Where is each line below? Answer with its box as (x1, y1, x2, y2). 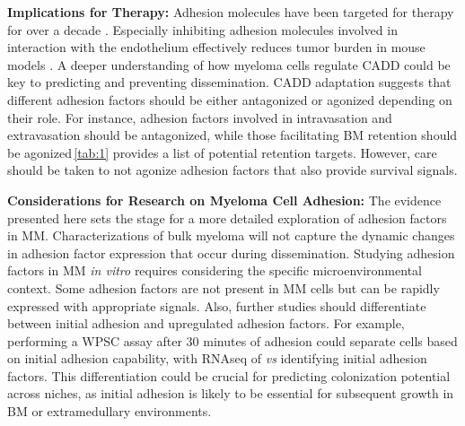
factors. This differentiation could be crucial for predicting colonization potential (7, 366, 451, 385)
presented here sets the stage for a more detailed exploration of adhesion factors (7, 208, 447, 227)
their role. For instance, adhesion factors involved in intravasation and (7, 108, 392, 126)
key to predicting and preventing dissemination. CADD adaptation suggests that (7, 73, 452, 91)
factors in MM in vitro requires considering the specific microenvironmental (7, 261, 422, 280)
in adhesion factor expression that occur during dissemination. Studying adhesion (7, 243, 455, 262)
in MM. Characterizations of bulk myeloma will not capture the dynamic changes (7, 226, 455, 245)
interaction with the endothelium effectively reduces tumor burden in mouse (7, 38, 426, 57)
